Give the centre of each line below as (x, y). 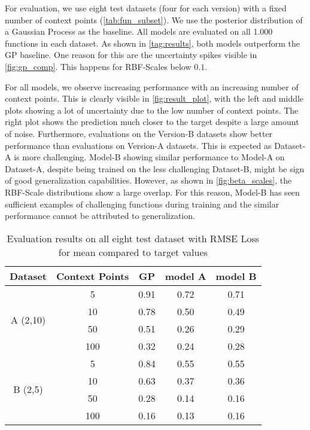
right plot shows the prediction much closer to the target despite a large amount (152, 122)
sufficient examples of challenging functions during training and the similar (142, 204)
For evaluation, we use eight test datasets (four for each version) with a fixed (146, 8)
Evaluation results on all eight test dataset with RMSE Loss (133, 238)
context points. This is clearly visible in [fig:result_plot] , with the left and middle (154, 98)
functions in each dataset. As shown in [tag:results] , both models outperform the (153, 43)
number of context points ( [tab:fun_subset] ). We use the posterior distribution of (154, 19)
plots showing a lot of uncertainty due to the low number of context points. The (152, 110)
